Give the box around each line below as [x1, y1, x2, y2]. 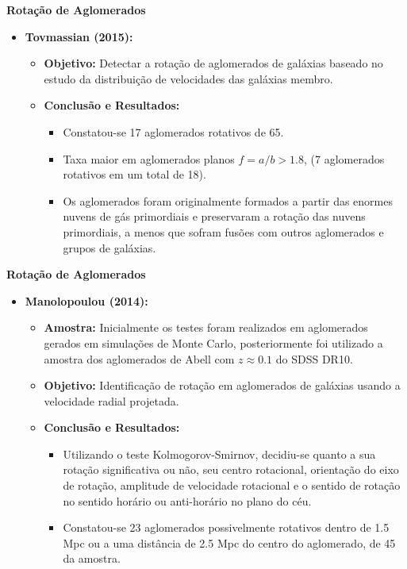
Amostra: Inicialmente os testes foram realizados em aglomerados [44, 319, 368, 336]
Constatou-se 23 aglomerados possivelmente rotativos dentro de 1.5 [63, 519, 390, 536]
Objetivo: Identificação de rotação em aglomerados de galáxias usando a [44, 377, 401, 394]
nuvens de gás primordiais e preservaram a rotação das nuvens [63, 208, 366, 225]
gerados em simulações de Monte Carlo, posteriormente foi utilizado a [44, 334, 383, 351]
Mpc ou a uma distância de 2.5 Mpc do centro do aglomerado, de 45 [63, 534, 396, 551]
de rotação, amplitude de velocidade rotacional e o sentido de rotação [63, 477, 401, 494]
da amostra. [63, 550, 121, 567]
